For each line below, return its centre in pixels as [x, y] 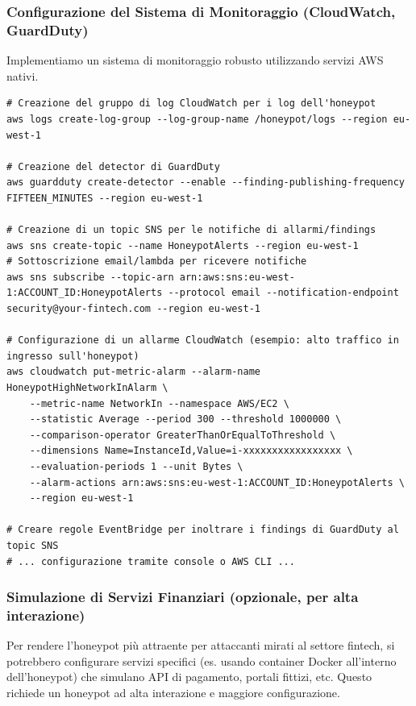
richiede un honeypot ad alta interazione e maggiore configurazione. [173, 693]
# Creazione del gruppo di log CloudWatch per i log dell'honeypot [191, 104]
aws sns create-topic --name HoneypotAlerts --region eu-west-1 [183, 245]
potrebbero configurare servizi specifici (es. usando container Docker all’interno [202, 660]
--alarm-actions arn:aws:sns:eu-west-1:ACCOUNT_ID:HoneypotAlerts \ [217, 482]
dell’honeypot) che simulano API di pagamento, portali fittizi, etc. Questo [189, 677]
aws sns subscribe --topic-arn [90, 277]
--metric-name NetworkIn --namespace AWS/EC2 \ [159, 403]
